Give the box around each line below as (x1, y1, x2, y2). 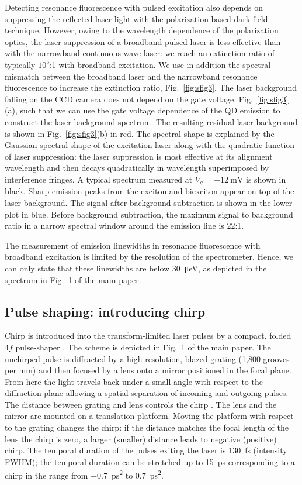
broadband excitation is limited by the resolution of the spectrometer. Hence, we (5, 250, 293, 263)
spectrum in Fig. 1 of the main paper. (5, 273, 141, 286)
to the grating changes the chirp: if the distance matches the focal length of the (5, 421, 289, 434)
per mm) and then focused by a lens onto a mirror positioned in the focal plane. (5, 364, 291, 376)
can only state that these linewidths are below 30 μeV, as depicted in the (5, 262, 267, 274)
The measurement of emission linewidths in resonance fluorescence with (5, 239, 261, 251)
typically (5, 58, 36, 70)
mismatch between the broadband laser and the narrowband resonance (5, 70, 258, 82)
